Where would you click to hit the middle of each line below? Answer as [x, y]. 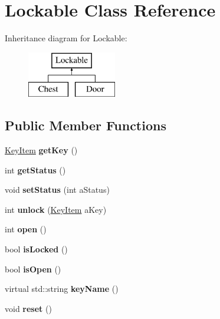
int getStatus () [35, 170]
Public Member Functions [86, 125]
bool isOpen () [33, 269]
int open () [26, 229]
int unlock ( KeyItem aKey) [56, 209]
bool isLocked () [36, 249]
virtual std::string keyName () [62, 289]
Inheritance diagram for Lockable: [66, 38]
